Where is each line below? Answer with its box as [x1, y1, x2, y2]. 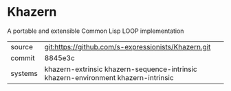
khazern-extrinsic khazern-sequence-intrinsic [44, 64, 197, 74]
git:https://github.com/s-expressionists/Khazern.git [44, 42, 211, 51]
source [10, 42, 33, 51]
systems [10, 68, 38, 78]
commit [10, 53, 35, 62]
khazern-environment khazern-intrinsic [44, 73, 174, 82]
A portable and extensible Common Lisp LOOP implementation [7, 27, 184, 35]
